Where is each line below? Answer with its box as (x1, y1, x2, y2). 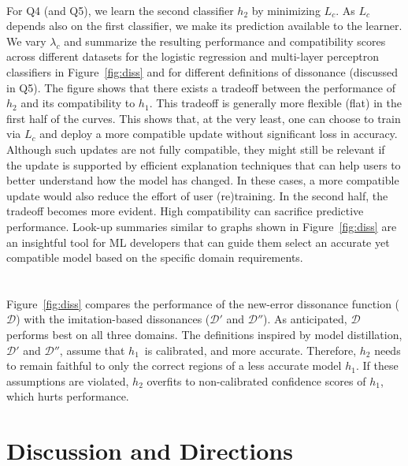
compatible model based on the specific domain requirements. (6, 249, 303, 266)
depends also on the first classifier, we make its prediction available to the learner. (6, 17, 402, 34)
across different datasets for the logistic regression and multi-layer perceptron (6, 48, 379, 65)
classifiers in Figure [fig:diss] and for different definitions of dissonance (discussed (6, 63, 399, 80)
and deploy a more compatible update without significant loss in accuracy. (39, 125, 398, 142)
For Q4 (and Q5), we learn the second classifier (6, 2, 234, 18)
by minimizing (251, 2, 321, 18)
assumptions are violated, (6, 372, 129, 389)
